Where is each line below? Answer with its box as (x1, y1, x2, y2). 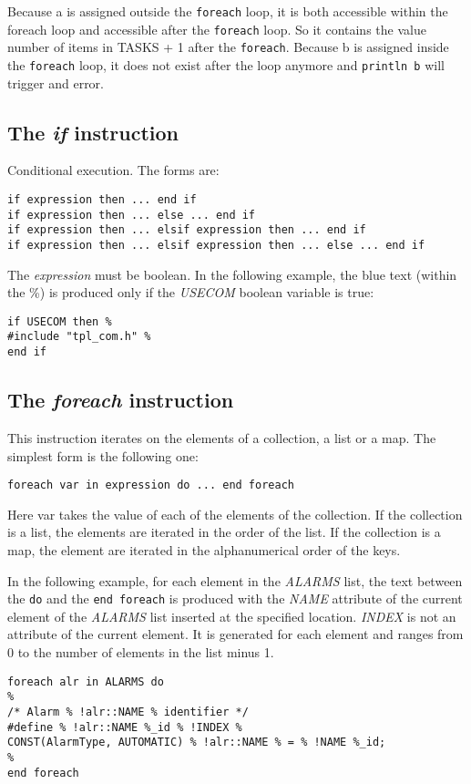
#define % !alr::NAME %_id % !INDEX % (7, 720, 242, 734)
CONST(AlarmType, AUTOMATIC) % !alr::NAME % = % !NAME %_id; (7, 736, 386, 749)
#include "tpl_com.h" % (7, 330, 151, 344)
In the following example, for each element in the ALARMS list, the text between (7, 571, 463, 590)
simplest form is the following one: (7, 446, 199, 465)
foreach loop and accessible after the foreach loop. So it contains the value (7, 19, 426, 38)
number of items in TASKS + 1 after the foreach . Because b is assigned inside (7, 37, 449, 57)
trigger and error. (7, 73, 104, 92)
